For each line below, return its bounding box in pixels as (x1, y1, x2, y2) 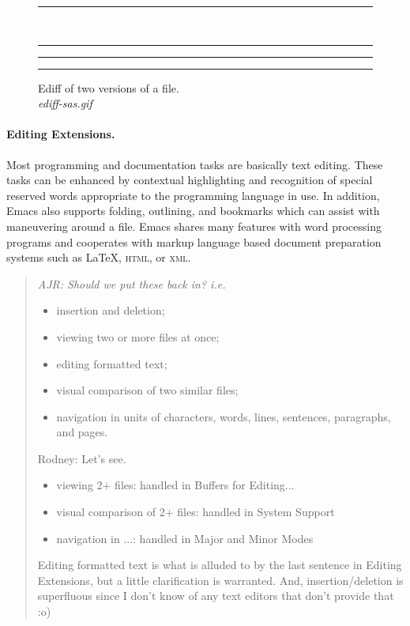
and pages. (56, 424, 108, 440)
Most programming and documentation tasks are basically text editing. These (6, 156, 383, 172)
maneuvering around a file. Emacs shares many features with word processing (6, 217, 382, 234)
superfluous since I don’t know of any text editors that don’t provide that (37, 587, 394, 604)
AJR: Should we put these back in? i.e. (37, 275, 226, 292)
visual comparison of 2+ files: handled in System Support (56, 503, 335, 520)
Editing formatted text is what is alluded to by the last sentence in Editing (37, 556, 402, 573)
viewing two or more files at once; (56, 328, 220, 345)
